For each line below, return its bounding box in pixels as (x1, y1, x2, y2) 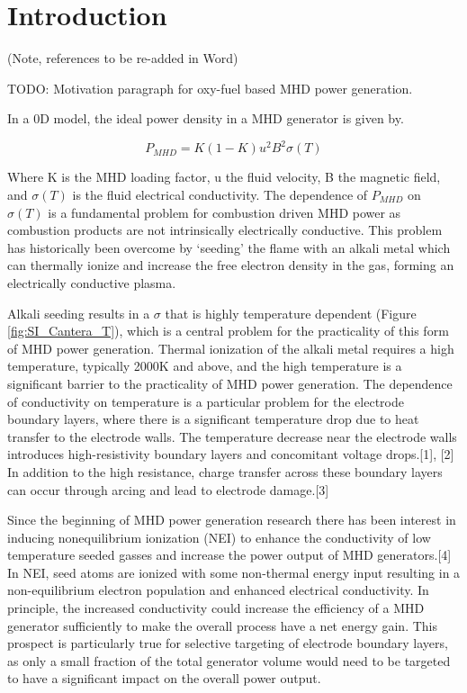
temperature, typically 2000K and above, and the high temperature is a (7, 356, 402, 375)
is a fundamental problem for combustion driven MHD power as (48, 202, 401, 221)
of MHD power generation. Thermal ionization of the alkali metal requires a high (7, 338, 454, 357)
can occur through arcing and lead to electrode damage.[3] (7, 480, 329, 499)
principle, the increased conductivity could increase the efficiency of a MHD (7, 598, 425, 617)
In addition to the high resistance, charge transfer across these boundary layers (7, 462, 443, 481)
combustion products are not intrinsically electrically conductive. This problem (7, 220, 443, 239)
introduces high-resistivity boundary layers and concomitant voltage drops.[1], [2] (7, 445, 454, 463)
